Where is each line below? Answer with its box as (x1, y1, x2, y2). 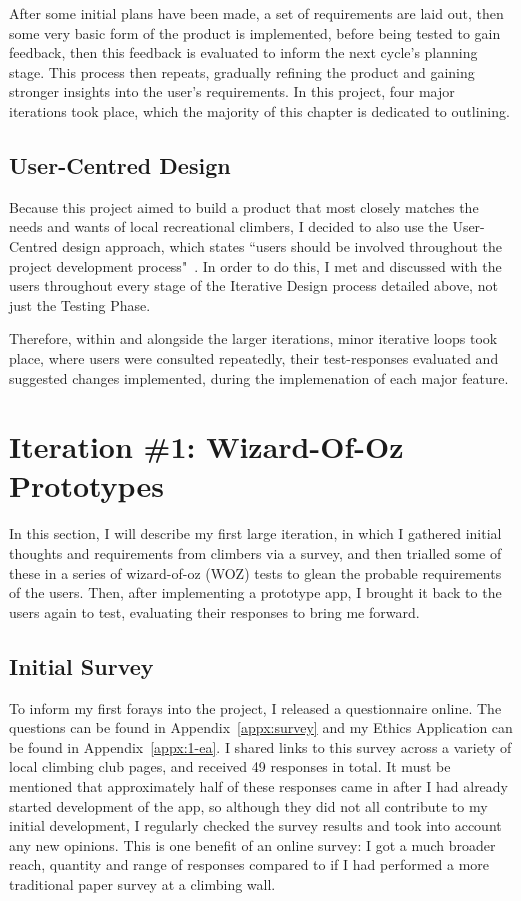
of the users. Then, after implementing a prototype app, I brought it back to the (9, 582, 502, 603)
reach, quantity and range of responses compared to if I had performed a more (9, 854, 490, 875)
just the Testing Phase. (9, 294, 151, 315)
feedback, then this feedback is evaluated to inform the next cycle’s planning (9, 42, 478, 63)
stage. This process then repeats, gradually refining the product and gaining (9, 61, 475, 82)
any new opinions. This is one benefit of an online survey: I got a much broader (9, 834, 496, 855)
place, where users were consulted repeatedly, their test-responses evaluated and (9, 347, 499, 368)
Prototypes (9, 465, 164, 506)
